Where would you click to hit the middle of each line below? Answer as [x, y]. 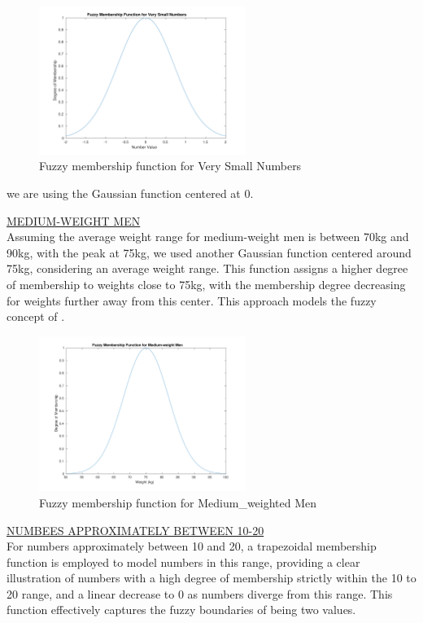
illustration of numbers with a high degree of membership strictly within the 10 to [211, 578]
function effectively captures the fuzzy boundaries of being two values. [181, 610]
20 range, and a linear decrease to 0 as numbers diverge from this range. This [200, 593]
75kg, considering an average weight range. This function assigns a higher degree [207, 268]
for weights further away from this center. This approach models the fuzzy [192, 300]
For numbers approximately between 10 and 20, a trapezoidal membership [192, 546]
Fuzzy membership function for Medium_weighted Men [178, 502]
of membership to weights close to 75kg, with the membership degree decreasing [206, 284]
